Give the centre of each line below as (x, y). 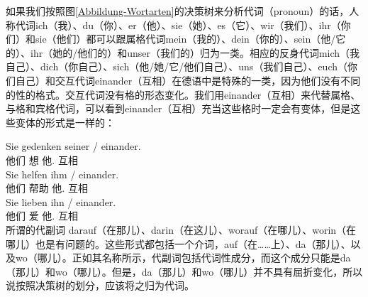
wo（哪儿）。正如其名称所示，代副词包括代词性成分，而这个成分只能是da (183, 258)
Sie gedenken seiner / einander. (73, 146)
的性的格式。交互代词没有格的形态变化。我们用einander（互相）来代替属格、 (183, 94)
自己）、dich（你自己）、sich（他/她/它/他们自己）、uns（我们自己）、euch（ (177, 66)
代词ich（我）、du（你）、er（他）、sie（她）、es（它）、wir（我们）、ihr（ (178, 25)
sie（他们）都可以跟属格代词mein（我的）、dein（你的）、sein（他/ (185, 39)
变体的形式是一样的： (65, 122)
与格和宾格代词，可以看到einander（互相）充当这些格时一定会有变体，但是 (178, 108)
